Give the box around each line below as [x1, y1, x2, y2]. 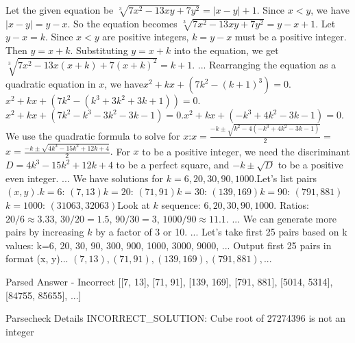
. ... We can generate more [225, 211, 336, 225]
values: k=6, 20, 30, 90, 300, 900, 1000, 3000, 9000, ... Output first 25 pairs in [5, 238, 332, 252]
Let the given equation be [5, 3, 114, 16]
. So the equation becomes [67, 16, 177, 30]
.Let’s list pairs [254, 170, 317, 185]
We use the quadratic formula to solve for [5, 128, 180, 142]
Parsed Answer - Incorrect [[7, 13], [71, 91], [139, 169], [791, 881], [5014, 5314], [5, 275, 333, 289]
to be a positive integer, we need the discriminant [142, 144, 350, 158]
